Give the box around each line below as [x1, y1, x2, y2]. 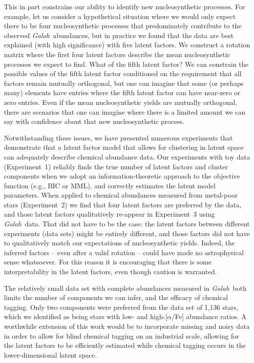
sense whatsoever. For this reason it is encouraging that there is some [4, 257, 212, 267]
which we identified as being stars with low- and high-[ [4, 311, 168, 322]
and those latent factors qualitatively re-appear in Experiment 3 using [4, 209, 215, 219]
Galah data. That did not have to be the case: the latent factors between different [4, 219, 250, 229]
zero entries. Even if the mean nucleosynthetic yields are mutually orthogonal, [4, 97, 237, 107]
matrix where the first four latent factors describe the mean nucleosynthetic [4, 49, 231, 59]
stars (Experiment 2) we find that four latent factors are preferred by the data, [4, 199, 242, 209]
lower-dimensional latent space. [4, 349, 97, 360]
